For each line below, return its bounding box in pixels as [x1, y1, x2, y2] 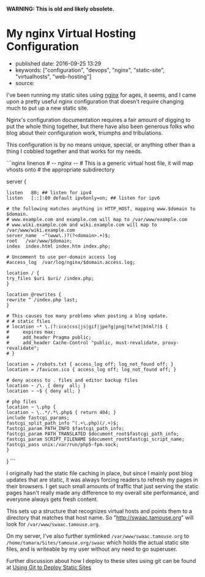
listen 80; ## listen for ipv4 [6, 189, 92, 195]
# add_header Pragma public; [6, 334, 92, 341]
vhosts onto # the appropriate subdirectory [6, 165, 115, 173]
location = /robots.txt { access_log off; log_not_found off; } [6, 361, 174, 367]
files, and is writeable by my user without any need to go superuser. [6, 545, 177, 552]
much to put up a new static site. [6, 104, 89, 111]
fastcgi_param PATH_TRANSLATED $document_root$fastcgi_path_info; [6, 431, 179, 437]
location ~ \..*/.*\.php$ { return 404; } [6, 409, 116, 415]
